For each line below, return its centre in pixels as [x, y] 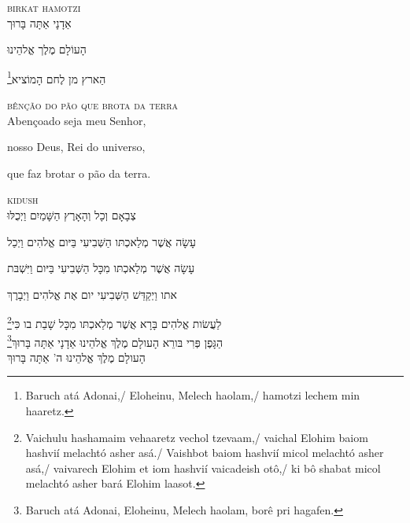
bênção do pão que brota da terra [93, 105]
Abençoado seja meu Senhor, [77, 120]
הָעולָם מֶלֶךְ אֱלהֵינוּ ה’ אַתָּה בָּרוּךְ [76, 357]
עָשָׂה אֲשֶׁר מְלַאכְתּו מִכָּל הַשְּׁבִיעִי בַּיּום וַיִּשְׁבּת [101, 268]
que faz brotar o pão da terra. [79, 173]
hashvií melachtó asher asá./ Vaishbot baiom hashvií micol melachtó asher [205, 453]
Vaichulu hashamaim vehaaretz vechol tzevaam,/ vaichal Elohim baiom [197, 437]
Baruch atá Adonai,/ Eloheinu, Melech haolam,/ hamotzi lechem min [193, 395]
